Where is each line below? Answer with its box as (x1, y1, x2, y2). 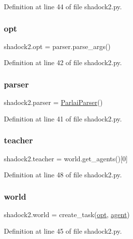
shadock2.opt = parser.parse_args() (4, 41, 111, 51)
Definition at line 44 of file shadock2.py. (4, 1, 122, 11)
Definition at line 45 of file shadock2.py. (4, 225, 122, 236)
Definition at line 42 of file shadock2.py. (4, 57, 122, 68)
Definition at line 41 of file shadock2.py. (4, 113, 122, 123)
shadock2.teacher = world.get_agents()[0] (4, 153, 128, 163)
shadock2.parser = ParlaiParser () (4, 97, 103, 107)
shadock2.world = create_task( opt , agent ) (4, 209, 130, 220)
